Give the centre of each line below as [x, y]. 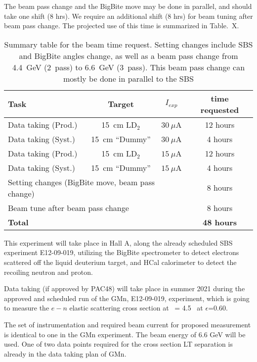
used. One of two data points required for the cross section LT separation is [118, 344]
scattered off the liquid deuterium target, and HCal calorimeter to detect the [120, 262]
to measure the [27, 308]
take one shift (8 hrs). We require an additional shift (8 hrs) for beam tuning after [128, 16]
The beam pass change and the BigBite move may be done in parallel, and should [128, 6]
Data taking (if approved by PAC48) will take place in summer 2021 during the [125, 288]
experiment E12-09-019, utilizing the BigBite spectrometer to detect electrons [122, 252]
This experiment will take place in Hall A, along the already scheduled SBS [118, 242]
